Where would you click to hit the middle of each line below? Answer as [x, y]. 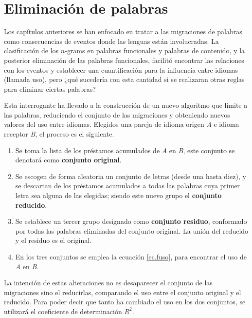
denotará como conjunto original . [68, 160]
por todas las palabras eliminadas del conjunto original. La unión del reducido [132, 230]
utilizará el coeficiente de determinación [63, 311]
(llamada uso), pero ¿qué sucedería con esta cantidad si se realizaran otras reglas [124, 79]
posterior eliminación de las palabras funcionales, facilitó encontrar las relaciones [124, 60]
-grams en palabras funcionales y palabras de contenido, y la [155, 50]
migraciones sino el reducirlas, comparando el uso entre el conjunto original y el [123, 292]
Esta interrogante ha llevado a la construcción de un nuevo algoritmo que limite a [126, 105]
